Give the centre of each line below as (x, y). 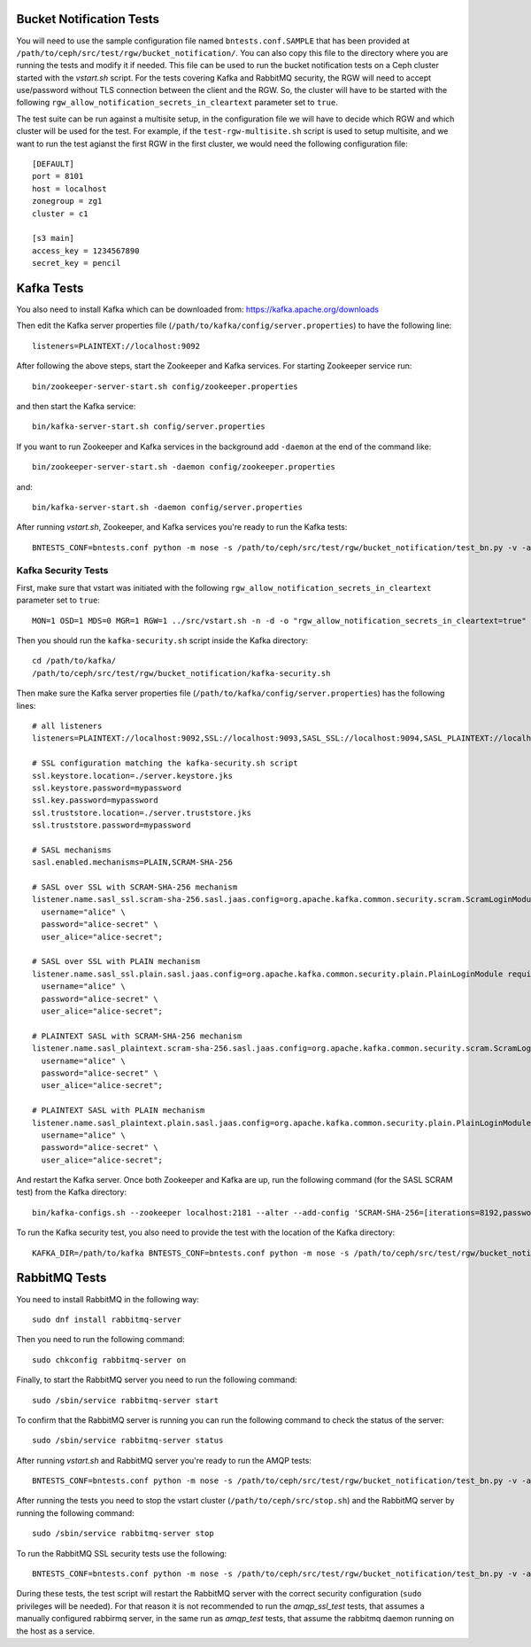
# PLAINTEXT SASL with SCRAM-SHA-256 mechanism (137, 1036)
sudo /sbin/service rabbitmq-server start (126, 1400)
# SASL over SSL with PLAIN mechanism (116, 962)
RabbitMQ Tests (62, 1278)
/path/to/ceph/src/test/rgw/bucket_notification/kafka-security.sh (181, 673)
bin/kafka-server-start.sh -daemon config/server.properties (167, 507)
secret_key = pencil (77, 263)
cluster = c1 (60, 214)
